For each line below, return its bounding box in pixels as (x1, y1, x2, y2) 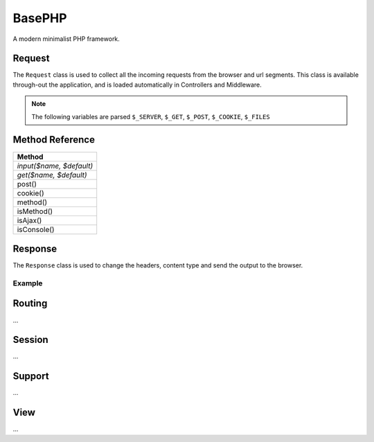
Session (12, 334, 48, 346)
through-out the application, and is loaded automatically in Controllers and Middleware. (12, 80, 262, 89)
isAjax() (17, 215, 42, 225)
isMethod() (17, 206, 53, 216)
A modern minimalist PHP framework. (12, 35, 121, 43)
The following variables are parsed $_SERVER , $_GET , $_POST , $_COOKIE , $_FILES (31, 112, 270, 121)
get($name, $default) (17, 170, 87, 179)
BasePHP (12, 10, 67, 26)
